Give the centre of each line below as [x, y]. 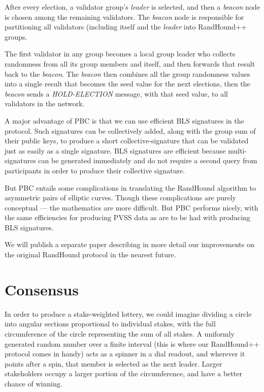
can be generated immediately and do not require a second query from [148, 160]
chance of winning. [34, 383]
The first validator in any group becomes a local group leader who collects [120, 54]
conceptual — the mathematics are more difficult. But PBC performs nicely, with [131, 207]
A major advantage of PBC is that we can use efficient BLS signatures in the [124, 120]
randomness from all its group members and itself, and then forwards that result [130, 63]
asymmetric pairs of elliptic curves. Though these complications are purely [120, 198]
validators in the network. [45, 103]
